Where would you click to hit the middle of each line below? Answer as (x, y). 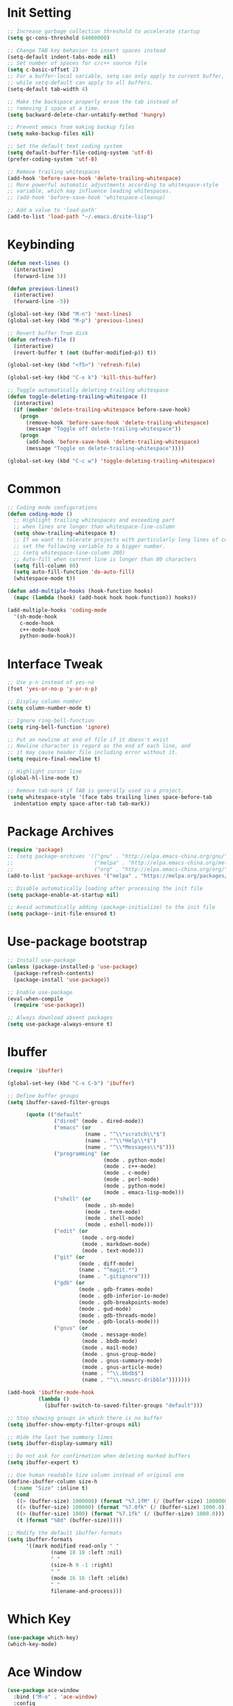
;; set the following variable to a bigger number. (90, 546)
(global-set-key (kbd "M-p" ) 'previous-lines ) (76, 321)
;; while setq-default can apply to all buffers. (80, 83)
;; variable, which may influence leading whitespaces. (89, 191)
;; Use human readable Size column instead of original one (96, 1475)
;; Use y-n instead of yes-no (51, 683)
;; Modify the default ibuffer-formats (65, 1533)
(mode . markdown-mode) (116, 1244)
